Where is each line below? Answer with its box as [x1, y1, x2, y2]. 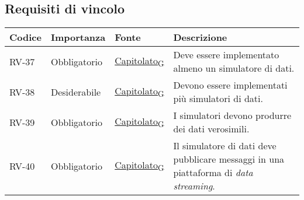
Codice [9, 30, 42, 44]
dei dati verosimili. [173, 122, 250, 136]
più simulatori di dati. [173, 92, 263, 106]
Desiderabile [50, 85, 101, 99]
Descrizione [173, 30, 227, 44]
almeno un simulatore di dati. [173, 61, 295, 75]
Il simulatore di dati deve [173, 139, 277, 153]
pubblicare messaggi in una [173, 152, 285, 166]
